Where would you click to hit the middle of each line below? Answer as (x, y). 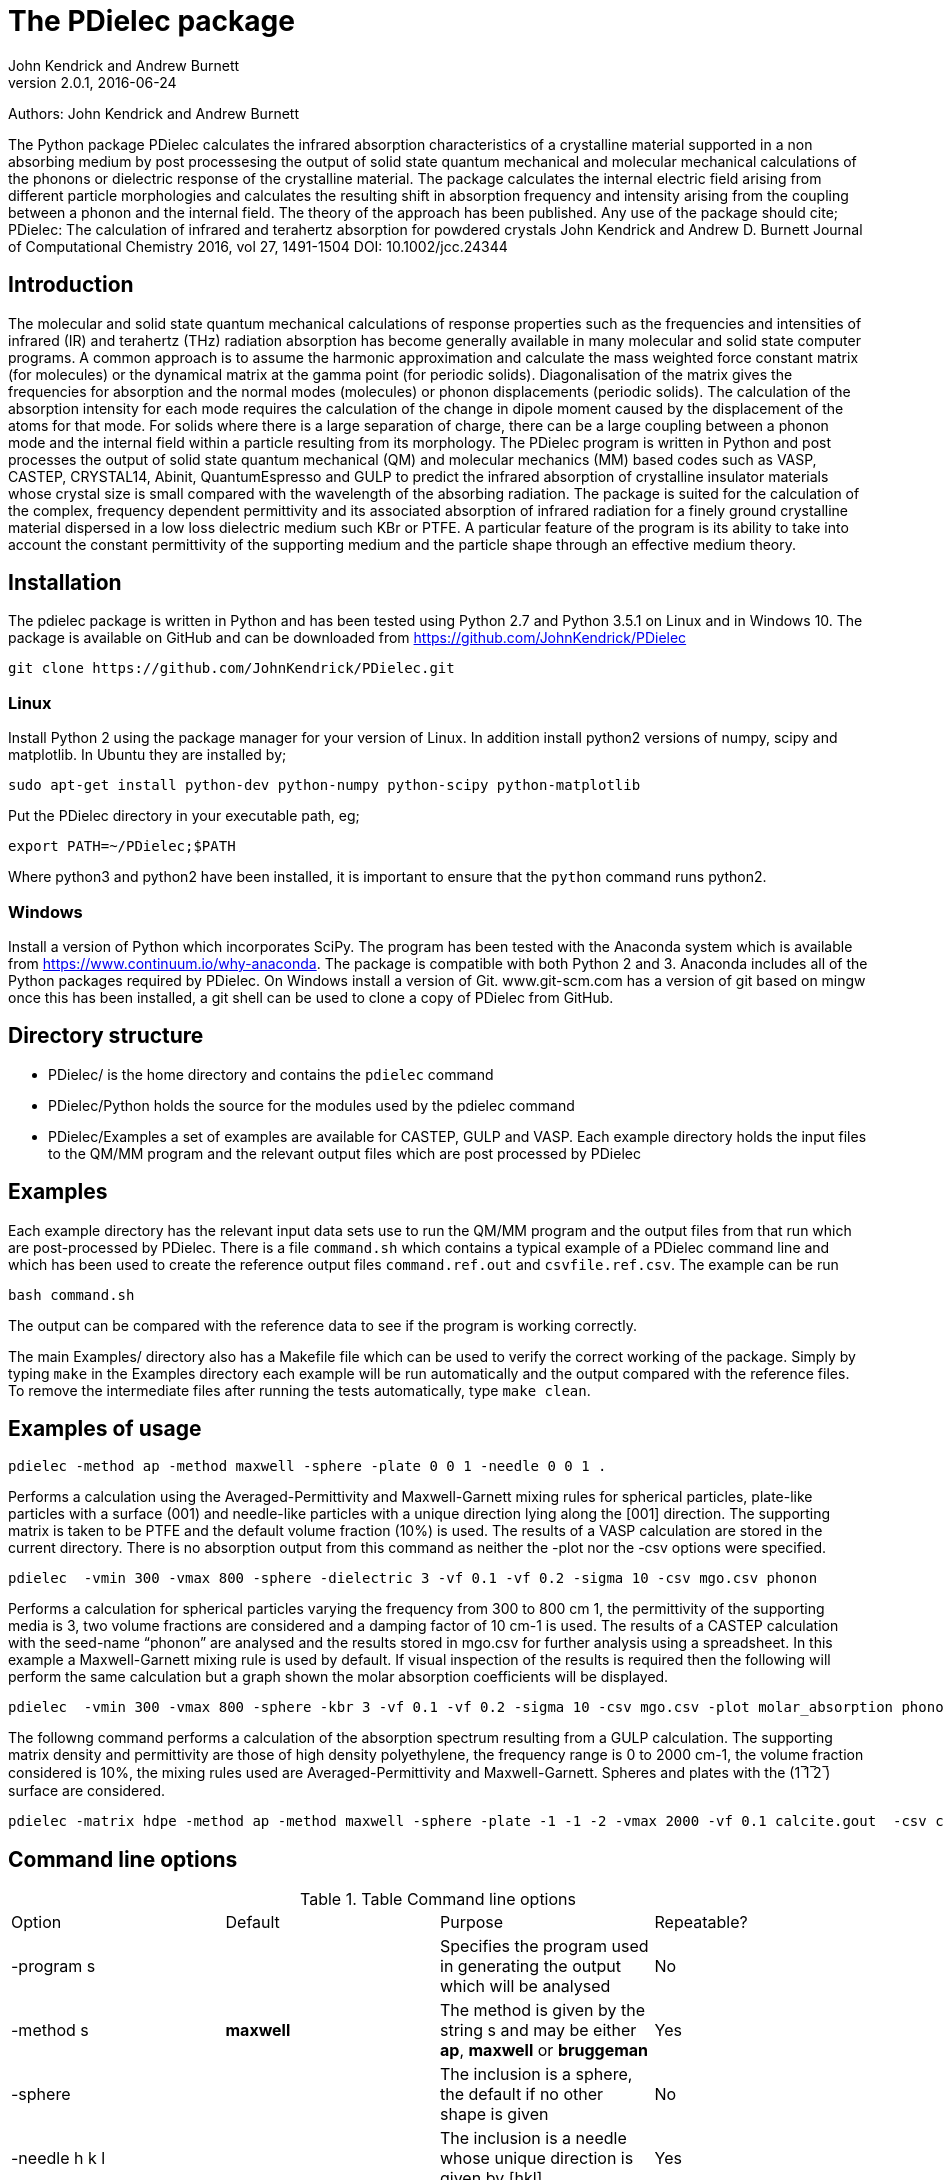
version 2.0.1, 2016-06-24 (92, 82)
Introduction (71, 285)
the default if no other (522, 2094)
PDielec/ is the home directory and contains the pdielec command (271, 1074)
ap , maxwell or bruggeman (544, 2050)
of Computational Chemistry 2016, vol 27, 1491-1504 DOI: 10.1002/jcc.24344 (258, 246)
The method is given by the (543, 2010)
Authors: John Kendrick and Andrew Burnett (153, 113)
